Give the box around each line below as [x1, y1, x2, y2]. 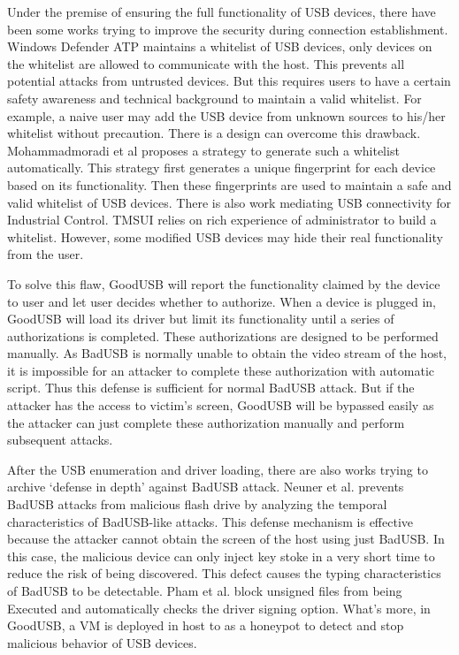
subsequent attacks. [7, 430, 113, 449]
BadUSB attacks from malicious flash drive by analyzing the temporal [7, 495, 387, 514]
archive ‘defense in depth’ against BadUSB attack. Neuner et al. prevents [7, 477, 404, 496]
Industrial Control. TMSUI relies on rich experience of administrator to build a [7, 210, 437, 229]
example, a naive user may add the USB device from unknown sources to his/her [7, 106, 446, 125]
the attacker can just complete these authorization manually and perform [7, 413, 405, 431]
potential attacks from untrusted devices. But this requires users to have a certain [7, 72, 451, 90]
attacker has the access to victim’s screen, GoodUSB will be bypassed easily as [7, 396, 434, 415]
